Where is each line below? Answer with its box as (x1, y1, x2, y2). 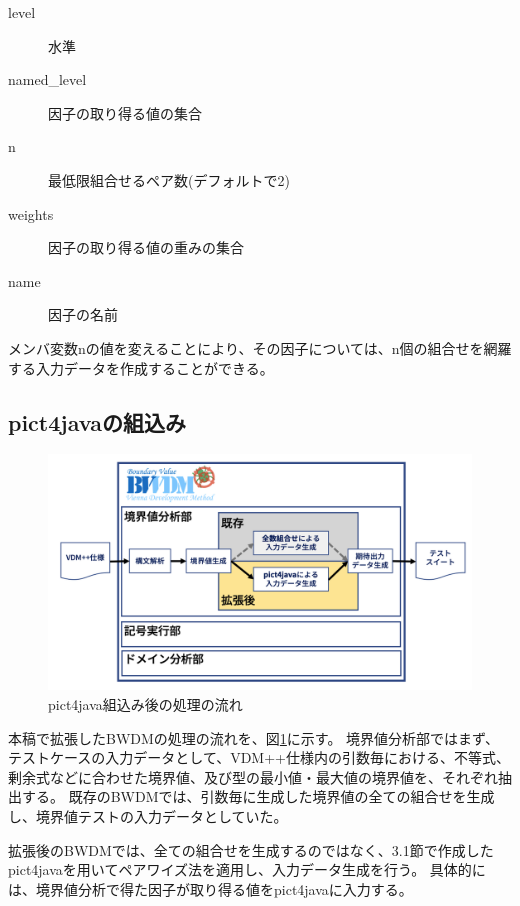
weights (8, 203, 54, 224)
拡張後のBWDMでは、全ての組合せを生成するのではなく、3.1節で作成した (8, 839, 494, 860)
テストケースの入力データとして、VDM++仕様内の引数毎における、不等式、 (8, 747, 510, 768)
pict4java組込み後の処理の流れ (48, 693, 243, 714)
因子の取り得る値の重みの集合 (48, 237, 244, 258)
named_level (8, 69, 87, 90)
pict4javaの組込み (8, 406, 186, 437)
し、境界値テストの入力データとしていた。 (8, 805, 288, 826)
